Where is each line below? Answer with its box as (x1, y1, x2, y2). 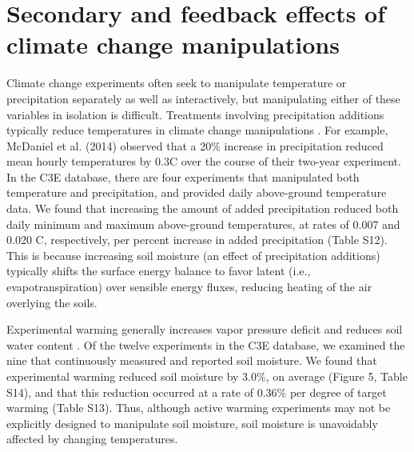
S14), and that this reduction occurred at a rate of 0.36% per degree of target (6, 383, 387, 400)
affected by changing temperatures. (6, 430, 178, 447)
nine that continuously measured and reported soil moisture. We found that (6, 352, 377, 369)
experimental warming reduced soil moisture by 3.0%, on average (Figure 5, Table (6, 368, 408, 384)
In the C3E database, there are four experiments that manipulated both (6, 168, 360, 185)
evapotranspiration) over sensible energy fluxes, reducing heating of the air (6, 278, 372, 295)
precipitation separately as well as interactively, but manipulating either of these (6, 90, 400, 106)
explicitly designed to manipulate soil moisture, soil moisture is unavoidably (6, 414, 378, 431)
